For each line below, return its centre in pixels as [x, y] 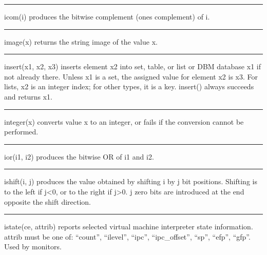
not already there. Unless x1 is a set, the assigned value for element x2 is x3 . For [131, 76]
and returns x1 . [28, 96]
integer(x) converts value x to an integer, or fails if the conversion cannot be [124, 121]
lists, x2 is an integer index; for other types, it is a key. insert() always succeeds [129, 86]
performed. [21, 132]
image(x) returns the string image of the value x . [81, 41]
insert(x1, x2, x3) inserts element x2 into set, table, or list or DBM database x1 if [132, 66]
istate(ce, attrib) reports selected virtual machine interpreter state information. [129, 227]
